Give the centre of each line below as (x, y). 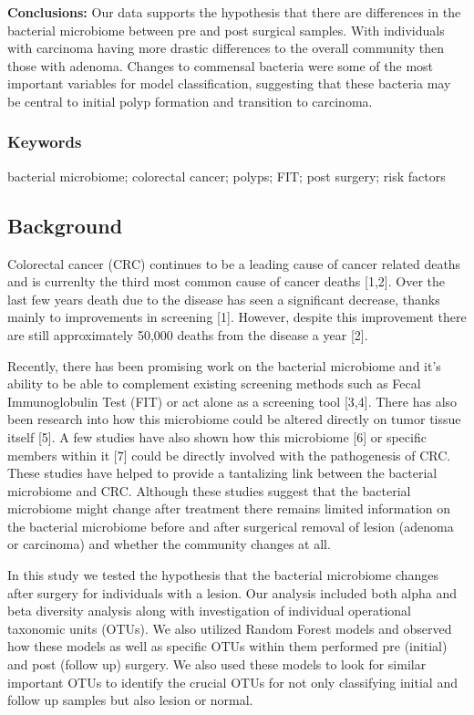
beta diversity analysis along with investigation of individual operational (210, 611)
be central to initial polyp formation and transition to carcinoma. (190, 101)
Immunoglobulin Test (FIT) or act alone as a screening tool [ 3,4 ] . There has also (232, 401)
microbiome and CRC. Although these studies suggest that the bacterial (209, 490)
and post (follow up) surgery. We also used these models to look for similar (217, 664)
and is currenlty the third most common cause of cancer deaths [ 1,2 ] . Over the (227, 281)
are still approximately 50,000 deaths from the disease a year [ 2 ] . (188, 334)
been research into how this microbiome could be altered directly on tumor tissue (234, 419)
